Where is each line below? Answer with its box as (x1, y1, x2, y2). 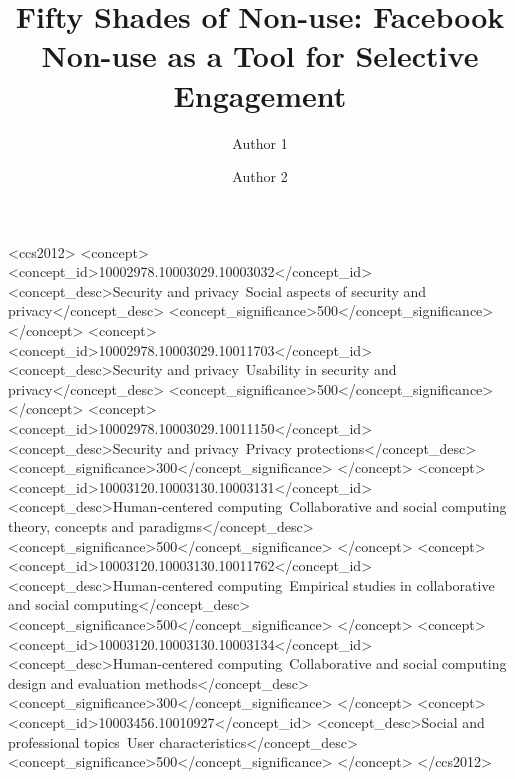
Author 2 (232, 166, 288, 187)
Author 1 (232, 132, 288, 153)
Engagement (173, 74, 347, 115)
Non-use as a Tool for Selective (41, 35, 479, 76)
